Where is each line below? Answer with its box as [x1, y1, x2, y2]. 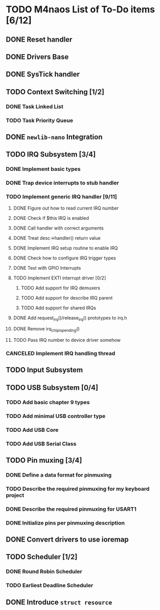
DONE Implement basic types [6, 166, 81, 173]
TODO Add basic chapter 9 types [6, 398, 90, 406]
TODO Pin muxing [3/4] [6, 456, 82, 464]
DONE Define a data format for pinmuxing [6, 471, 112, 478]
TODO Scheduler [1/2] [6, 552, 78, 562]
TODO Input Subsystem [6, 365, 83, 374]
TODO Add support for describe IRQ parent [21, 294, 113, 301]
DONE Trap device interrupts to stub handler [6, 179, 119, 186]
